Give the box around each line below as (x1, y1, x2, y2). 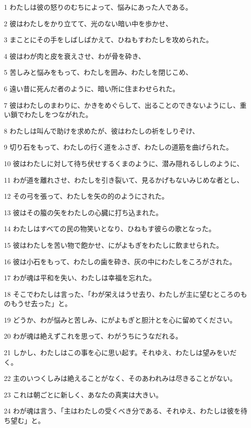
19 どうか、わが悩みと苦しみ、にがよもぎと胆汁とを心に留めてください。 (4, 314, 236, 325)
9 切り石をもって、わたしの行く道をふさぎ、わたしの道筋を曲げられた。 (4, 142, 233, 152)
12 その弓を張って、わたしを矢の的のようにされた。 (4, 191, 168, 201)
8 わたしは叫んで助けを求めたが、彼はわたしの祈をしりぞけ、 (4, 125, 199, 136)
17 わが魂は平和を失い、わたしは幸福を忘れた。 (4, 273, 156, 283)
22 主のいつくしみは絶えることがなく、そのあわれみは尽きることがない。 (4, 373, 237, 383)
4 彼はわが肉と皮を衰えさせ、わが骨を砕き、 (4, 51, 145, 61)
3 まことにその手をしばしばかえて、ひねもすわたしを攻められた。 (4, 34, 213, 45)
